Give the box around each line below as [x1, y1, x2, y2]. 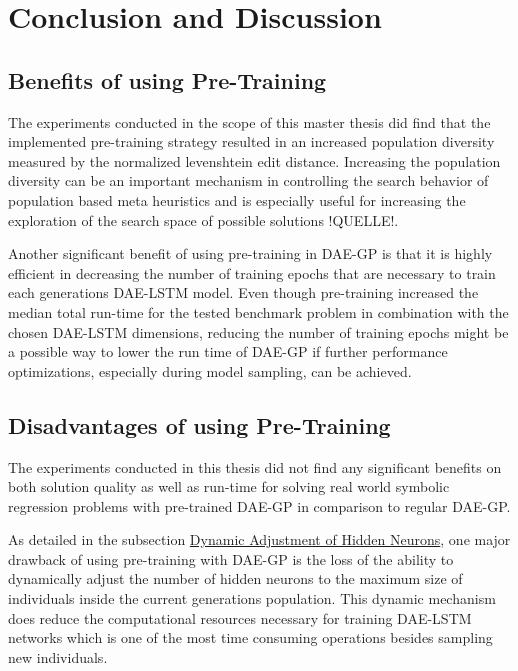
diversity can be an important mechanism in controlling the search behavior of [8, 170, 489, 191]
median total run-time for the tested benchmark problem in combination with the [8, 301, 509, 322]
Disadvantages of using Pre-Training [8, 409, 391, 440]
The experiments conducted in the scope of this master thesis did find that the [8, 111, 491, 132]
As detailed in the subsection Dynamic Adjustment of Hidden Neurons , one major [8, 529, 511, 550]
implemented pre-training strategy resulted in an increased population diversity [8, 131, 495, 152]
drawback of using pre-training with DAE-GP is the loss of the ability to [8, 548, 454, 569]
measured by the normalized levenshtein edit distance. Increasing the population [8, 150, 501, 171]
